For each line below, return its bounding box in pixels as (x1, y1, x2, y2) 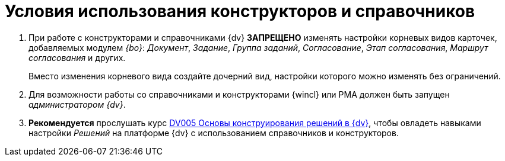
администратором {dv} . (28, 99, 126, 110)
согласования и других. (28, 52, 126, 63)
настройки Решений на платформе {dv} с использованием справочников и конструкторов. (28, 127, 399, 138)
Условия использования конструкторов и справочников (5, 1, 475, 21)
